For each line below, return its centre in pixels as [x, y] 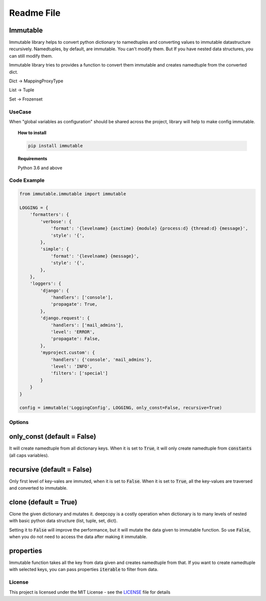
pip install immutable [55, 146]
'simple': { [54, 249]
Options [19, 422]
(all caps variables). [29, 455]
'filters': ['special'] [79, 373]
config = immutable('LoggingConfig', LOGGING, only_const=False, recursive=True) [121, 408]
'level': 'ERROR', [73, 332]
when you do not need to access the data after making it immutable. [78, 537]
